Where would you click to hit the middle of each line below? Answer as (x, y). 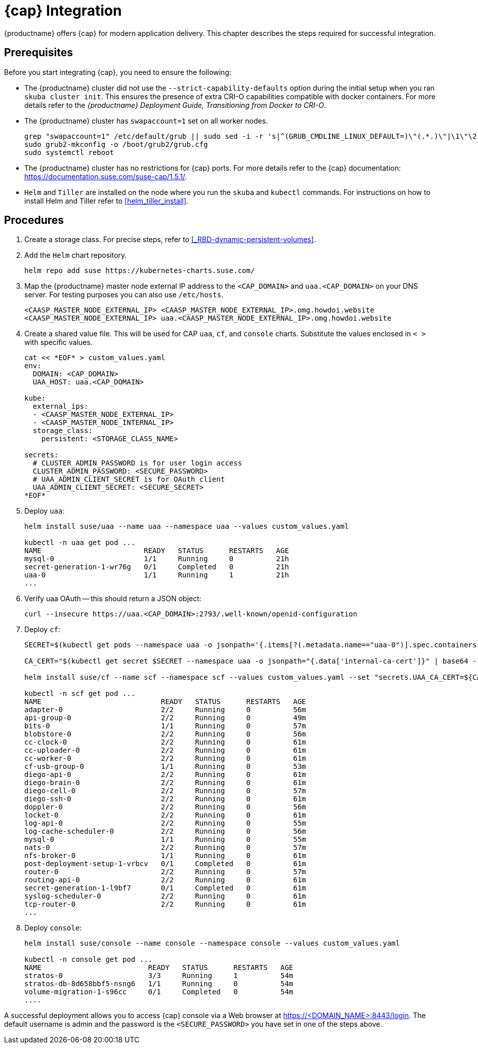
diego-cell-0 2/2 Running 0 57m (165, 791)
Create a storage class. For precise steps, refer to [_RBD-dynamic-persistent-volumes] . (170, 240)
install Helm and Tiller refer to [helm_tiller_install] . (106, 201)
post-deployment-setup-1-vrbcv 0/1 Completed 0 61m (165, 864)
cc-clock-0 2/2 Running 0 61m (165, 742)
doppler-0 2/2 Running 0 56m (165, 807)
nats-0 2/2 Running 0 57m (165, 848)
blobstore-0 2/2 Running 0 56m (165, 734)
